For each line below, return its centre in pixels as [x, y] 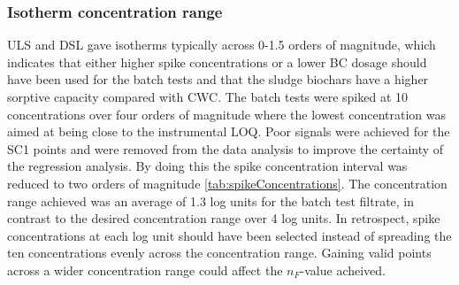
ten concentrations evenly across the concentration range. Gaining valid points [219, 253]
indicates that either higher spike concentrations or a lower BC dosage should [217, 62]
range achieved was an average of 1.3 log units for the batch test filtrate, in [211, 200]
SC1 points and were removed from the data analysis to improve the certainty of [226, 148]
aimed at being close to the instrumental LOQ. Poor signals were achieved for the [229, 131]
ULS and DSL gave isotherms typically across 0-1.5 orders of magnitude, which [222, 45]
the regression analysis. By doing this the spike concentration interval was [207, 166]
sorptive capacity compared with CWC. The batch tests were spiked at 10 [208, 96]
